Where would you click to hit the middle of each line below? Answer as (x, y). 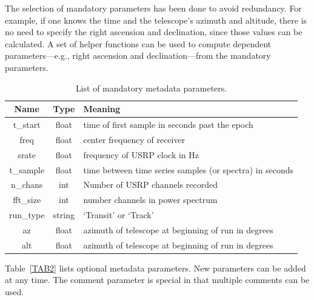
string (64, 215)
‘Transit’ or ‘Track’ (119, 215)
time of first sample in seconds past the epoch (168, 124)
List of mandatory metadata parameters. (151, 88)
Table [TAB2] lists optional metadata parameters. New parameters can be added (155, 268)
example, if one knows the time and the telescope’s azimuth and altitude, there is (156, 20)
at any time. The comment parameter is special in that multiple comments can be (157, 280)
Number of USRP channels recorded (150, 185)
